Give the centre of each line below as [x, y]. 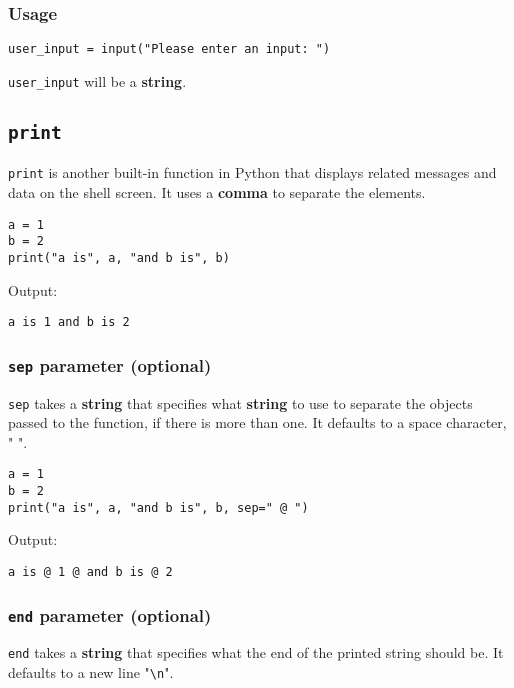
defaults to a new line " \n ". [91, 672]
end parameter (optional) [110, 614]
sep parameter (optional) [110, 364]
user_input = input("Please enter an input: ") [169, 49]
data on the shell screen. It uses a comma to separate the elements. [217, 191]
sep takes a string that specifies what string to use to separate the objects [240, 402]
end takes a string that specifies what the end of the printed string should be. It [256, 652]
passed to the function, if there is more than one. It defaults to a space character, [257, 422]
